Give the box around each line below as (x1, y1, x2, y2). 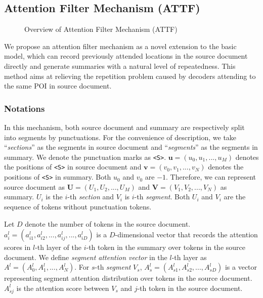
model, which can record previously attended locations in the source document (4, 51, 248, 61)
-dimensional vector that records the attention (115, 229, 258, 240)
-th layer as (171, 251, 207, 262)
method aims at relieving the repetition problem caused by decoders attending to (4, 70, 256, 81)
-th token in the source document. (137, 282, 243, 293)
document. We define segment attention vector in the (4, 251, 167, 262)
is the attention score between (16, 282, 109, 293)
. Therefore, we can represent (166, 172, 256, 182)
